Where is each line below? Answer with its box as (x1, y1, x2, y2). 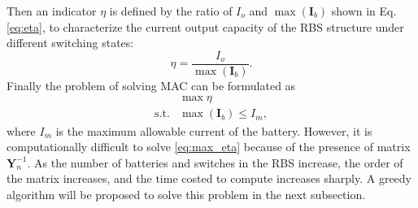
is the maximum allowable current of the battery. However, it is (55, 122, 372, 139)
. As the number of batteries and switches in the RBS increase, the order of (27, 154, 403, 171)
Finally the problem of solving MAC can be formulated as (7, 76, 296, 93)
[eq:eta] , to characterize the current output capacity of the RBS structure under (7, 18, 404, 35)
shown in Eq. (331, 2, 397, 19)
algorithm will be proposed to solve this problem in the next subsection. (7, 185, 366, 202)
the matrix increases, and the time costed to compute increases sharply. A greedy (7, 170, 411, 187)
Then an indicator (7, 2, 97, 19)
